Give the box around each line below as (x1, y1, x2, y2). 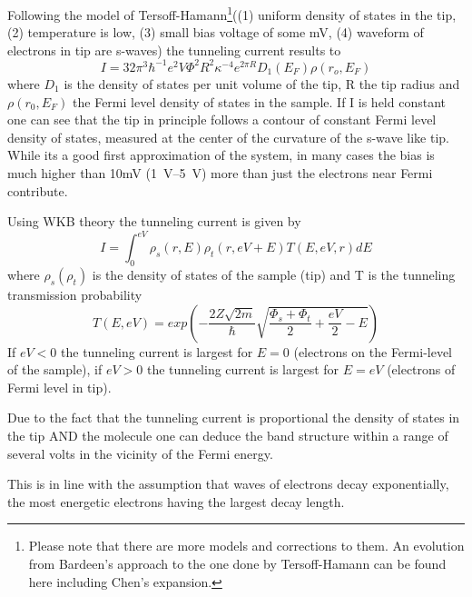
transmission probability (7, 284, 143, 303)
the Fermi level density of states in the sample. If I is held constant (73, 92, 446, 111)
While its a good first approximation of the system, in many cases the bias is (7, 145, 435, 164)
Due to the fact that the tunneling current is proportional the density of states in (7, 408, 460, 427)
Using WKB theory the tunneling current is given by (7, 212, 301, 231)
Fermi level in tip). (7, 377, 112, 396)
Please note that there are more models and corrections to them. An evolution (28, 536, 465, 555)
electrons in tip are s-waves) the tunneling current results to (7, 40, 341, 59)
